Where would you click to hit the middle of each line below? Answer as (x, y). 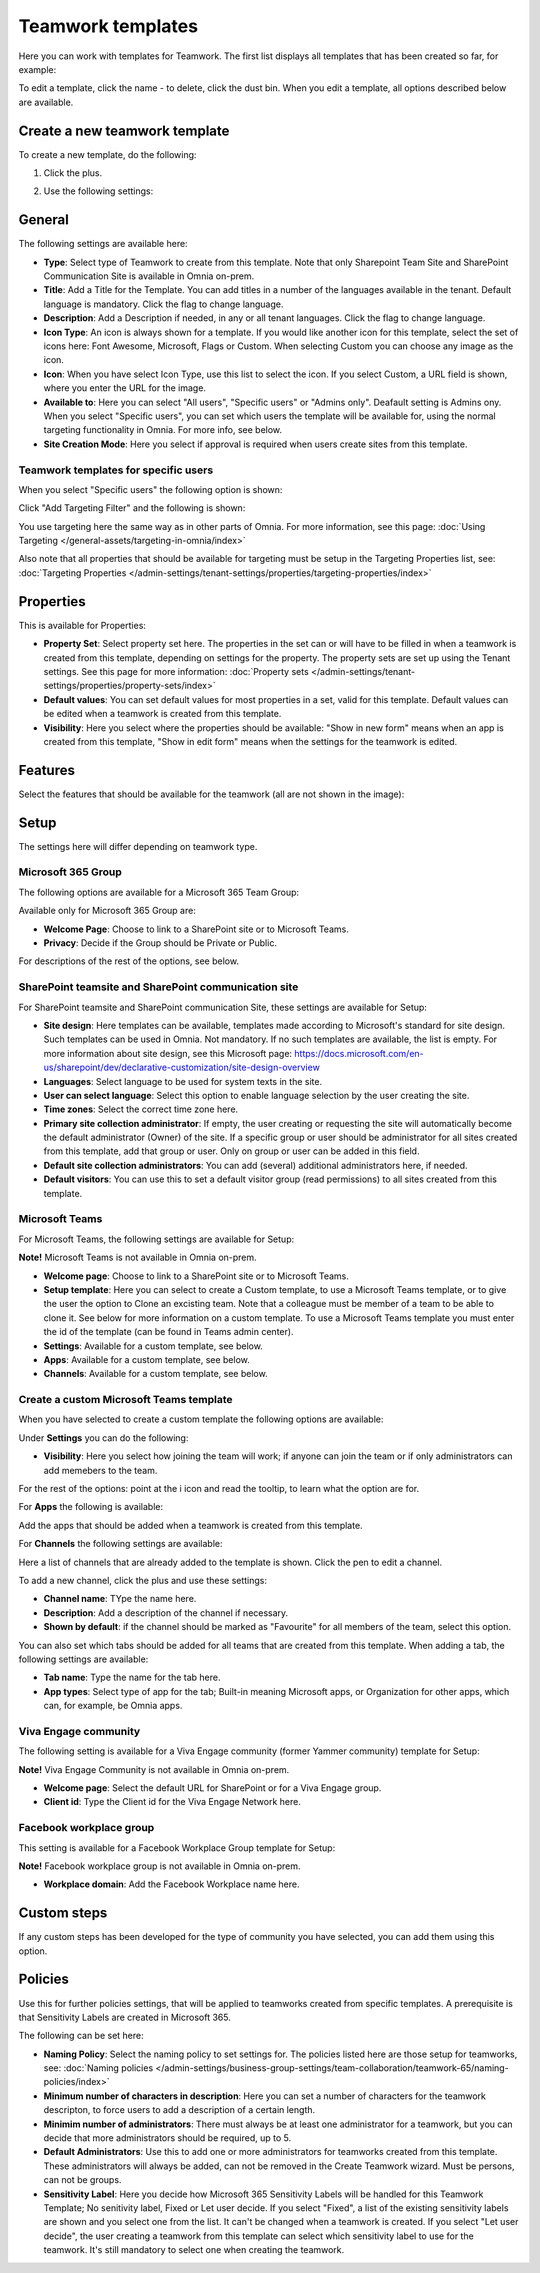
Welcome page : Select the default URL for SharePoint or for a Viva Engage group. (212, 1788)
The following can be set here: (81, 2036)
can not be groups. (82, 2180)
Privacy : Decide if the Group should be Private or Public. (160, 943)
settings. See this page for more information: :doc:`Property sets (176, 671)
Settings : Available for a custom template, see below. (153, 1346)
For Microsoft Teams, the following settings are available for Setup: (156, 1239)
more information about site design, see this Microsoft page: (168, 1053)
